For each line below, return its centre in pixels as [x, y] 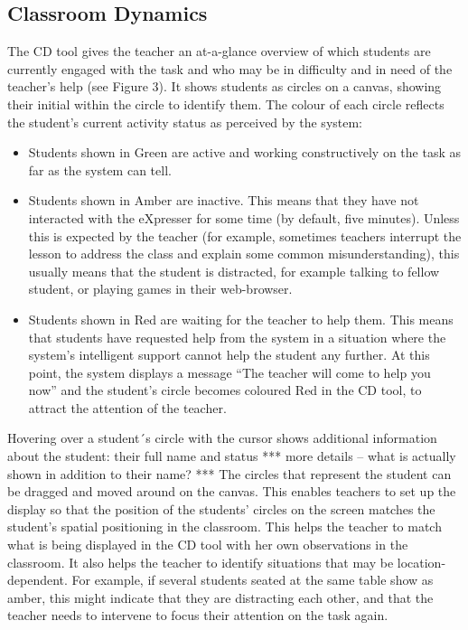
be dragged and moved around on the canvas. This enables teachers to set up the [232, 491]
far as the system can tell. [100, 169]
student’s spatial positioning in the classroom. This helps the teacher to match [225, 527]
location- [421, 562]
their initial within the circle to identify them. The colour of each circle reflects [226, 103]
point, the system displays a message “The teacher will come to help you [229, 372]
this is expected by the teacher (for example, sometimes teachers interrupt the [245, 235]
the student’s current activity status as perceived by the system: [185, 122]
